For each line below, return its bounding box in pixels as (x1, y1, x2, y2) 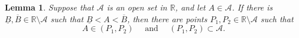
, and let (175, 1, 206, 13)
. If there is (232, 1, 273, 13)
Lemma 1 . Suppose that (5, 1, 94, 13)
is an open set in (106, 1, 167, 13)
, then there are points (127, 12, 207, 25)
